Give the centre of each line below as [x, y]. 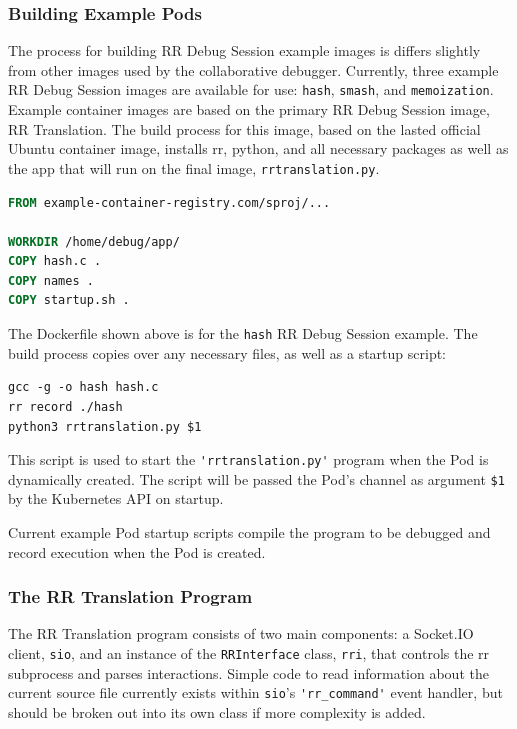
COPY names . [51, 280]
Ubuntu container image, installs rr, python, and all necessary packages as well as [258, 148]
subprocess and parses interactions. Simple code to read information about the [248, 672]
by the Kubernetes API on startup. [116, 498]
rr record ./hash [65, 406]
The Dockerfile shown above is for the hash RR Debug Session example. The [243, 333]
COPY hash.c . [55, 261]
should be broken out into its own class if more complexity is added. [217, 711]
